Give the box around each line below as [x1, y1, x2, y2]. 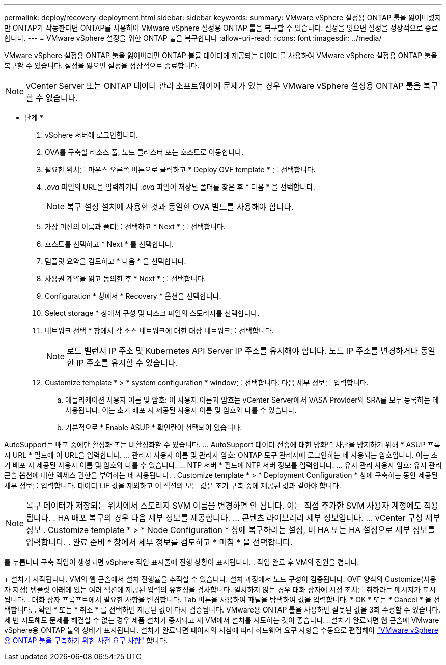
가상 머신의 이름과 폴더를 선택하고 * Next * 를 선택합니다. [45, 222, 226, 231]
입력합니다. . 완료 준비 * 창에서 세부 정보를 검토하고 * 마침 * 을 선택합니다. [26, 537, 293, 547]
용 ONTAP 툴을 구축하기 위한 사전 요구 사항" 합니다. [4, 636, 168, 645]
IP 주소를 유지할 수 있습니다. [76, 358, 178, 368]
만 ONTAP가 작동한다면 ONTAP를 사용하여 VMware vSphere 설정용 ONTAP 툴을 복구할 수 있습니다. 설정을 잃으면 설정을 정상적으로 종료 [4, 23, 438, 32]
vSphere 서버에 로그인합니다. [45, 130, 138, 139]
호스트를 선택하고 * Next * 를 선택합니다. [45, 240, 174, 248]
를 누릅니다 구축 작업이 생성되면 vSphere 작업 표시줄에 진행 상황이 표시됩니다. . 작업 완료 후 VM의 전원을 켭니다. [4, 557, 359, 566]
